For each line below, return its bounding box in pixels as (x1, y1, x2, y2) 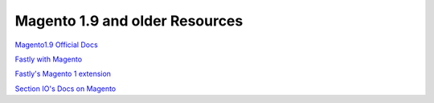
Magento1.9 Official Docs (14, 40, 98, 50)
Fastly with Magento (14, 54, 83, 64)
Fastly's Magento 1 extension (14, 69, 112, 79)
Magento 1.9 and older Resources (14, 12, 244, 30)
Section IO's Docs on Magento (14, 84, 117, 93)
